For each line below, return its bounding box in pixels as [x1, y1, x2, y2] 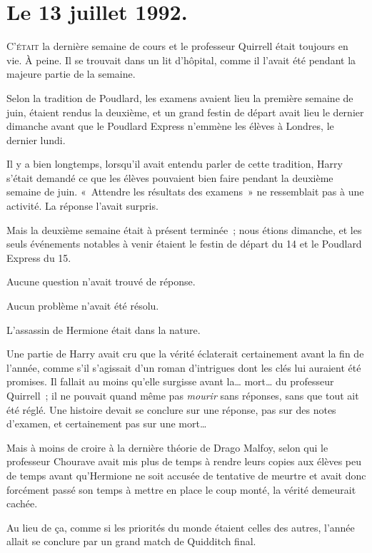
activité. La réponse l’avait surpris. [6, 198, 159, 213]
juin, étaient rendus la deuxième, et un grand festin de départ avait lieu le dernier [6, 104, 364, 119]
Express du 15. [6, 250, 71, 265]
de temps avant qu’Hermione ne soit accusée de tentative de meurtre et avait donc [6, 467, 366, 482]
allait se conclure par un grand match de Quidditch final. [6, 534, 256, 549]
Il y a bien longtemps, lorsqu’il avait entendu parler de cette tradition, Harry [6, 156, 343, 171]
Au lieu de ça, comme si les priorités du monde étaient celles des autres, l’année [6, 519, 355, 534]
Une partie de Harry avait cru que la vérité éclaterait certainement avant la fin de [6, 346, 364, 361]
